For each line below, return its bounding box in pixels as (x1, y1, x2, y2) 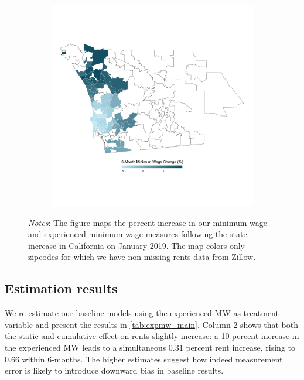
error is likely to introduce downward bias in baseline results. (5, 364, 224, 376)
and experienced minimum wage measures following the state (28, 228, 247, 240)
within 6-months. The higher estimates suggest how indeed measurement (22, 352, 283, 365)
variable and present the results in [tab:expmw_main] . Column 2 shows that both (5, 318, 299, 330)
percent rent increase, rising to (186, 341, 296, 353)
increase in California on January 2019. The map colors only (28, 239, 245, 251)
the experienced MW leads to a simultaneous (5, 341, 166, 353)
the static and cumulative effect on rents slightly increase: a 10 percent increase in (5, 330, 299, 342)
